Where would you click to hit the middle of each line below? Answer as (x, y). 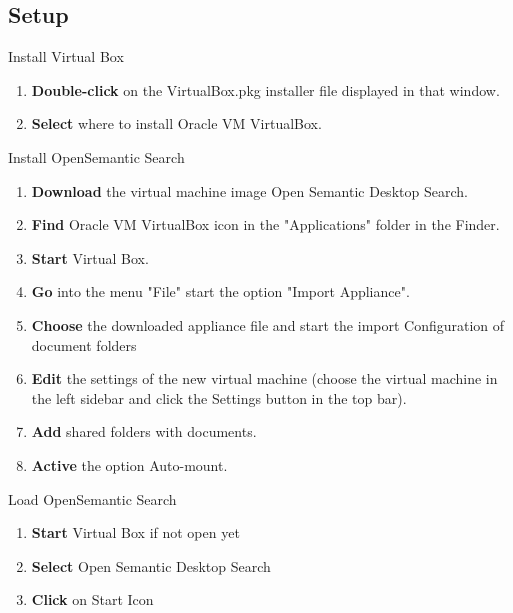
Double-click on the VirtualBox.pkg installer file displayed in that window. (265, 89)
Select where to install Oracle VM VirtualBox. (176, 123)
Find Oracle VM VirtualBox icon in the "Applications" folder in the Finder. (265, 224)
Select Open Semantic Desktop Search (151, 565)
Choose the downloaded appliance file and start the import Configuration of (268, 324)
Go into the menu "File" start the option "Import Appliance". (220, 291)
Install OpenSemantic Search (96, 156)
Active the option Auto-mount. (129, 464)
